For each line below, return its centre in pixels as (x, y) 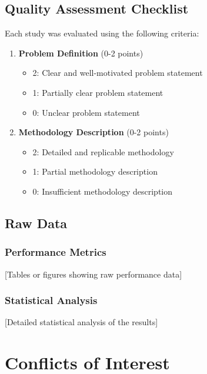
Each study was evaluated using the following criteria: (102, 33)
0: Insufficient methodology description (103, 191)
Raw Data (36, 223)
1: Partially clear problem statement (98, 92)
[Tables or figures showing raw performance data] (94, 274)
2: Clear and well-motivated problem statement (118, 73)
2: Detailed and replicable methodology (103, 151)
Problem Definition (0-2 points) (81, 53)
